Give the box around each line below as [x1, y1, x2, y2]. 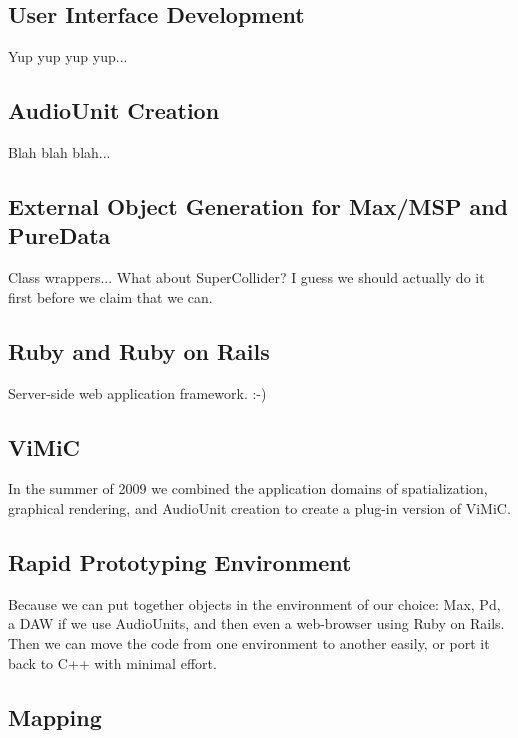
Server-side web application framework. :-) [8, 382, 267, 403]
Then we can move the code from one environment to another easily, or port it [8, 632, 490, 653]
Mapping [8, 701, 102, 732]
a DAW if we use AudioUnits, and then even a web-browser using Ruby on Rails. [8, 613, 505, 634]
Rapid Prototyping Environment [8, 546, 352, 577]
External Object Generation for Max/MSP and [8, 190, 509, 221]
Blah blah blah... [8, 142, 111, 162]
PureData [8, 220, 111, 251]
